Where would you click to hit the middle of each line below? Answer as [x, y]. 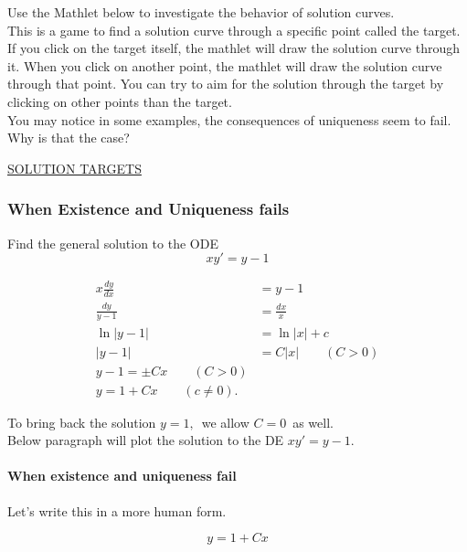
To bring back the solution [82, 422]
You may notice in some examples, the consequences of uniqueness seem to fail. [229, 119]
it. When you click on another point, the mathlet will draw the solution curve [225, 65]
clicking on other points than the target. [120, 101]
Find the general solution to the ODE [113, 243]
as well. [313, 422]
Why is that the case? [69, 138]
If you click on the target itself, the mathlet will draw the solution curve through [233, 48]
